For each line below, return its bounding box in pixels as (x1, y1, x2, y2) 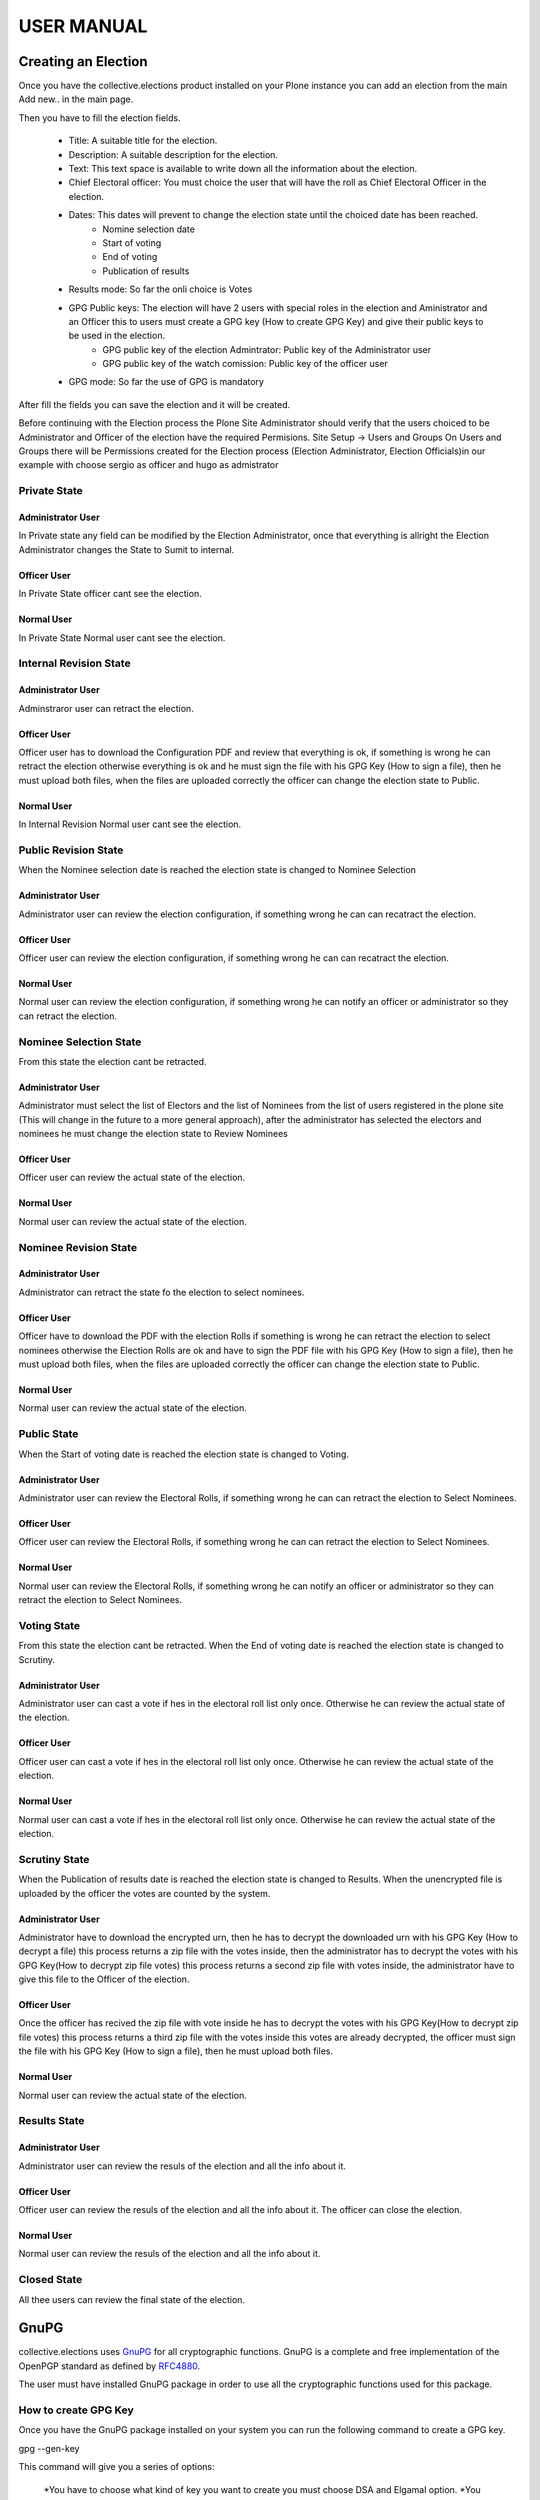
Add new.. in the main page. (18, 93, 134, 105)
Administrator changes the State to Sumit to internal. (18, 543, 235, 555)
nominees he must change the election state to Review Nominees (18, 1128, 289, 1140)
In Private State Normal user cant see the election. (18, 631, 226, 644)
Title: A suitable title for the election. (68, 135, 218, 147)
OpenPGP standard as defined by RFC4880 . (18, 2360, 201, 2372)
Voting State (18, 1618, 80, 1632)
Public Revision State (18, 843, 124, 857)
